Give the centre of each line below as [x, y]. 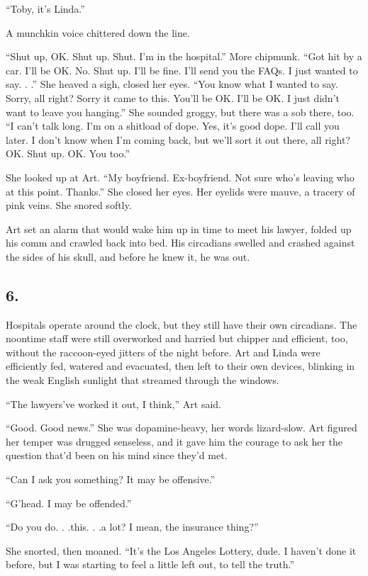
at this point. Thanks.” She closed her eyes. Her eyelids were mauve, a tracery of [180, 191]
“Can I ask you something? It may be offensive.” [111, 479]
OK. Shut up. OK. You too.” [68, 153]
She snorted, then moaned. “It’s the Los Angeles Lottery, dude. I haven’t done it [181, 550]
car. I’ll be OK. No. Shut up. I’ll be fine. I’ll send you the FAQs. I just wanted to [182, 70]
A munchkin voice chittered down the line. [98, 32]
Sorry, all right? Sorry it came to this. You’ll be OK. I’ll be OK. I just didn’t [173, 97]
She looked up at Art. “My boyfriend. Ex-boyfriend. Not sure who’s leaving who [180, 177]
